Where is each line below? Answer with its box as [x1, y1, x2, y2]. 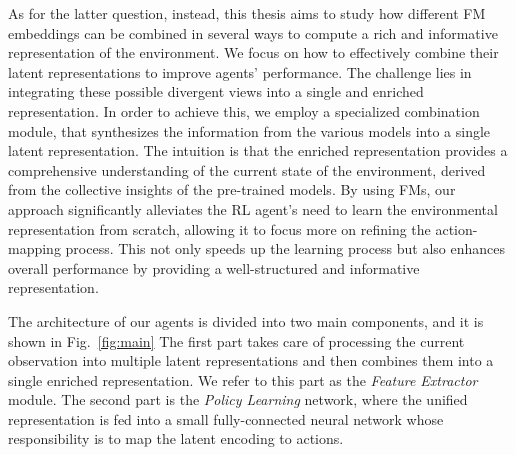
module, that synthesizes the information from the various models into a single [8, 120, 491, 141]
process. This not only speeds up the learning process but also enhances [65, 238, 506, 259]
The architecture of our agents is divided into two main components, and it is [8, 310, 484, 331]
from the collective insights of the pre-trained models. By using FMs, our [8, 179, 456, 200]
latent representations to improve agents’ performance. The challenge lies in [8, 61, 472, 82]
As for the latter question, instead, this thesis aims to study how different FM [8, 3, 486, 23]
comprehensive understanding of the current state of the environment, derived [8, 159, 486, 180]
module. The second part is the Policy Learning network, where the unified [8, 389, 468, 410]
